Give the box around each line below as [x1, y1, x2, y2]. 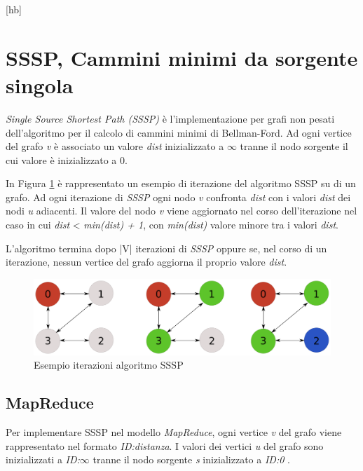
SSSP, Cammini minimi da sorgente [6, 43, 358, 71]
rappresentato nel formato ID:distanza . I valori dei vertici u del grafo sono [6, 438, 324, 453]
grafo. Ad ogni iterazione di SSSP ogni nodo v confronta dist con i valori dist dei [6, 189, 351, 204]
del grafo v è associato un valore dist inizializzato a [6, 139, 224, 153]
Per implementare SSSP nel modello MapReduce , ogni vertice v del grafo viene [6, 425, 342, 439]
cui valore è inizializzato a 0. [6, 152, 128, 167]
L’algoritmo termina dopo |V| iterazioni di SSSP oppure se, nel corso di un [6, 240, 327, 255]
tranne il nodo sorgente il [240, 139, 348, 153]
